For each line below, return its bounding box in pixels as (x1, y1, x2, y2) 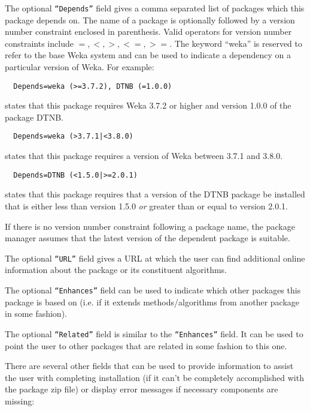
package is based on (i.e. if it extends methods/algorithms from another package (5, 295, 300, 308)
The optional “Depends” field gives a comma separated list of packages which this (5, 2, 305, 14)
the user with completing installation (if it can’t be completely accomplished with (5, 371, 304, 383)
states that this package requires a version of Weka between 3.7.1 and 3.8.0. (5, 149, 283, 162)
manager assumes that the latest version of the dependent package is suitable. (5, 232, 290, 244)
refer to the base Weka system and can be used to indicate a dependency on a (5, 49, 291, 61)
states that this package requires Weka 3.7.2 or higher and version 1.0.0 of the (5, 99, 291, 112)
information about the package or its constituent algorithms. (5, 263, 227, 276)
